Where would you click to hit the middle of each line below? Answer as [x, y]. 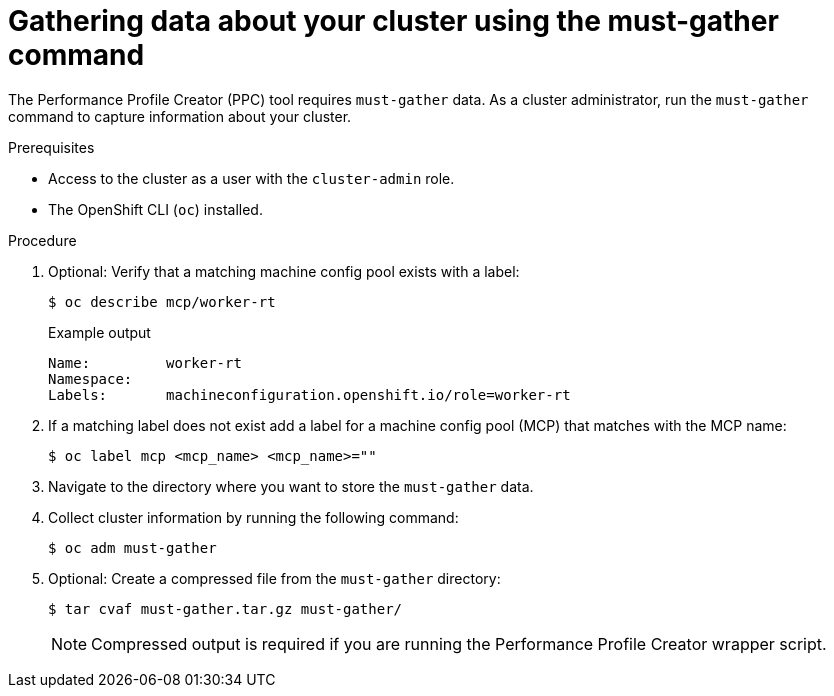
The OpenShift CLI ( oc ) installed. [155, 209]
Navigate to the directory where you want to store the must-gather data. [291, 486]
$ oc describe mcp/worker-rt [162, 301]
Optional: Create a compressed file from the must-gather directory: [274, 578]
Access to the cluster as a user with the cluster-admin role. [251, 178]
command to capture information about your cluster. [180, 116]
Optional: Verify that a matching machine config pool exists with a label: [284, 271]
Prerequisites [51, 147]
